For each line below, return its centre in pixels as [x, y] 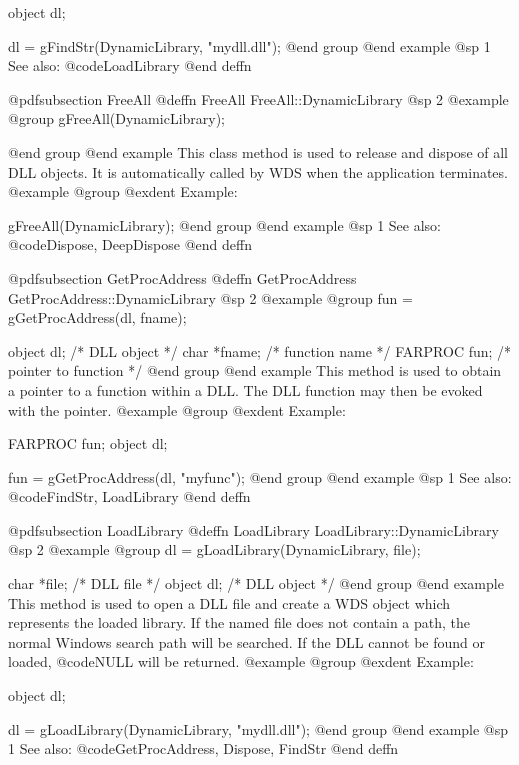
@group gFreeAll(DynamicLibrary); [117, 118]
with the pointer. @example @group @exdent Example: [177, 409]
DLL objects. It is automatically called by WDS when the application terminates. [258, 171]
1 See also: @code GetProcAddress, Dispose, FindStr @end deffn [203, 748]
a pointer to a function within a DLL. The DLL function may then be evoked [245, 389]
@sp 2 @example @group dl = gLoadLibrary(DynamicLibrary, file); [214, 549]
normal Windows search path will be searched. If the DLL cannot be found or [246, 641]
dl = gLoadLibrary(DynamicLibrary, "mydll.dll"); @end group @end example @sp [258, 728]
